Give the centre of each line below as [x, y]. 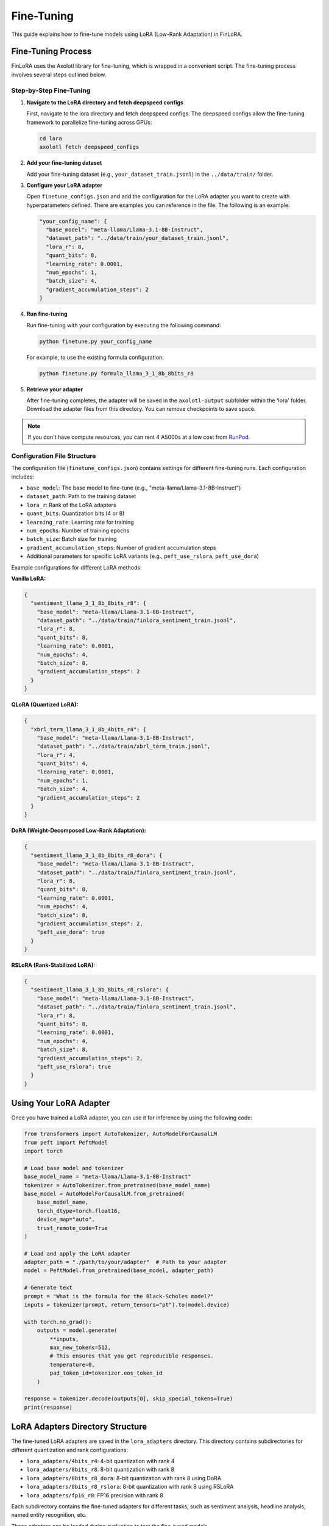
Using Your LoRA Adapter [61, 1103]
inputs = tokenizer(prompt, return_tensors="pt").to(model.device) [127, 1305]
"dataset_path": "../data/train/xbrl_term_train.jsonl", [124, 747]
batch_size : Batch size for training [72, 539]
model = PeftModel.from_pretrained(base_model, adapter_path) [119, 1271]
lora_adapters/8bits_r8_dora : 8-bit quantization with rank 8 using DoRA [124, 1478]
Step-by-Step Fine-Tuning [51, 90]
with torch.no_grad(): [58, 1322]
